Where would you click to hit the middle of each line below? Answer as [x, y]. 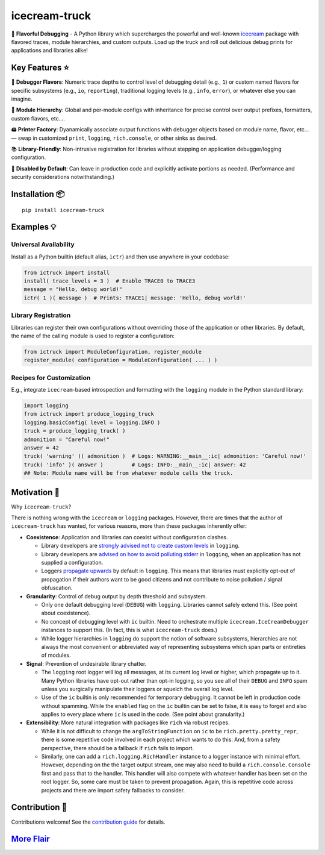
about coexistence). [66, 613]
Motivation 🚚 [36, 492]
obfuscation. [57, 588]
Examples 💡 [34, 227]
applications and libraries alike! [50, 51]
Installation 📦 [38, 194]
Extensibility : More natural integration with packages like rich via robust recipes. [128, 722]
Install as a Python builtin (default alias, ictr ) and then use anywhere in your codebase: [120, 257]
